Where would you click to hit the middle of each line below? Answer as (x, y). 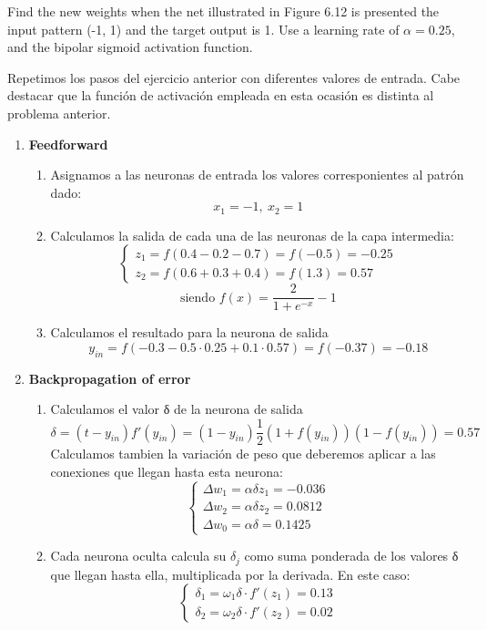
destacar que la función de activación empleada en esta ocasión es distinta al (221, 95)
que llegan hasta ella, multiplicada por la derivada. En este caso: (230, 574)
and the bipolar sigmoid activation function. (130, 47)
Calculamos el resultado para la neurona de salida (189, 332)
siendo (198, 298)
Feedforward (68, 144)
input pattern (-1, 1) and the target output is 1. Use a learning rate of (203, 29)
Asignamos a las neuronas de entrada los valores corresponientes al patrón (257, 175)
